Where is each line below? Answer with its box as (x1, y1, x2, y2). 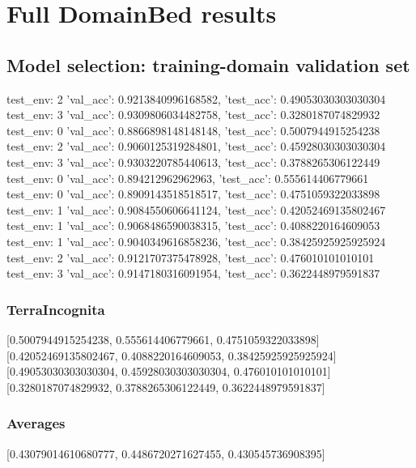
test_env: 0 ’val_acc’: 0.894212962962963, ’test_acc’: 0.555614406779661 (6, 169, 369, 186)
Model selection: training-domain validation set (6, 52, 410, 77)
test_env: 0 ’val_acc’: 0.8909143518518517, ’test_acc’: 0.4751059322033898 (6, 185, 380, 202)
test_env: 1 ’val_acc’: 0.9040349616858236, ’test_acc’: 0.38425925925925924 (6, 232, 386, 249)
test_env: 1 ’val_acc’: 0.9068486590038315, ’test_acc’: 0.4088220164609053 (6, 217, 380, 234)
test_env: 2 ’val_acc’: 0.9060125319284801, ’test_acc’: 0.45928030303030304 (6, 138, 386, 155)
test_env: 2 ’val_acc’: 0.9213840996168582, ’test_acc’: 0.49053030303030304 (6, 90, 386, 107)
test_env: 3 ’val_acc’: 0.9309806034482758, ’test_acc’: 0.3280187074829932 (6, 106, 380, 123)
